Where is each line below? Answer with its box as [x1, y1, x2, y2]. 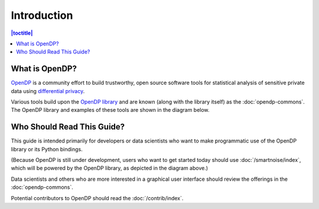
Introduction [11, 9, 73, 22]
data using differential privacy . [11, 87, 85, 94]
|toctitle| [11, 29, 33, 37]
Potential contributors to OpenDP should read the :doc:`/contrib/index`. [11, 194, 184, 201]
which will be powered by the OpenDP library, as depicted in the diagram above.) [11, 165, 209, 172]
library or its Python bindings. [11, 145, 83, 152]
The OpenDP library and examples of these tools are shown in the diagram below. [11, 107, 210, 114]
